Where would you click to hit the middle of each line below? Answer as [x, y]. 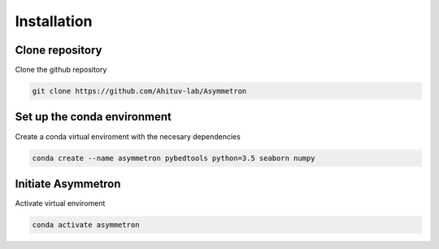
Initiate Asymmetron [68, 183]
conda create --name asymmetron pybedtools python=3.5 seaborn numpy [174, 158]
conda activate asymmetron [86, 225]
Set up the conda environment [93, 117]
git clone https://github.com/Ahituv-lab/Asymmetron [139, 91]
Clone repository [59, 50]
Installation [54, 21]
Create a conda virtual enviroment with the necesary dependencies [128, 136]
